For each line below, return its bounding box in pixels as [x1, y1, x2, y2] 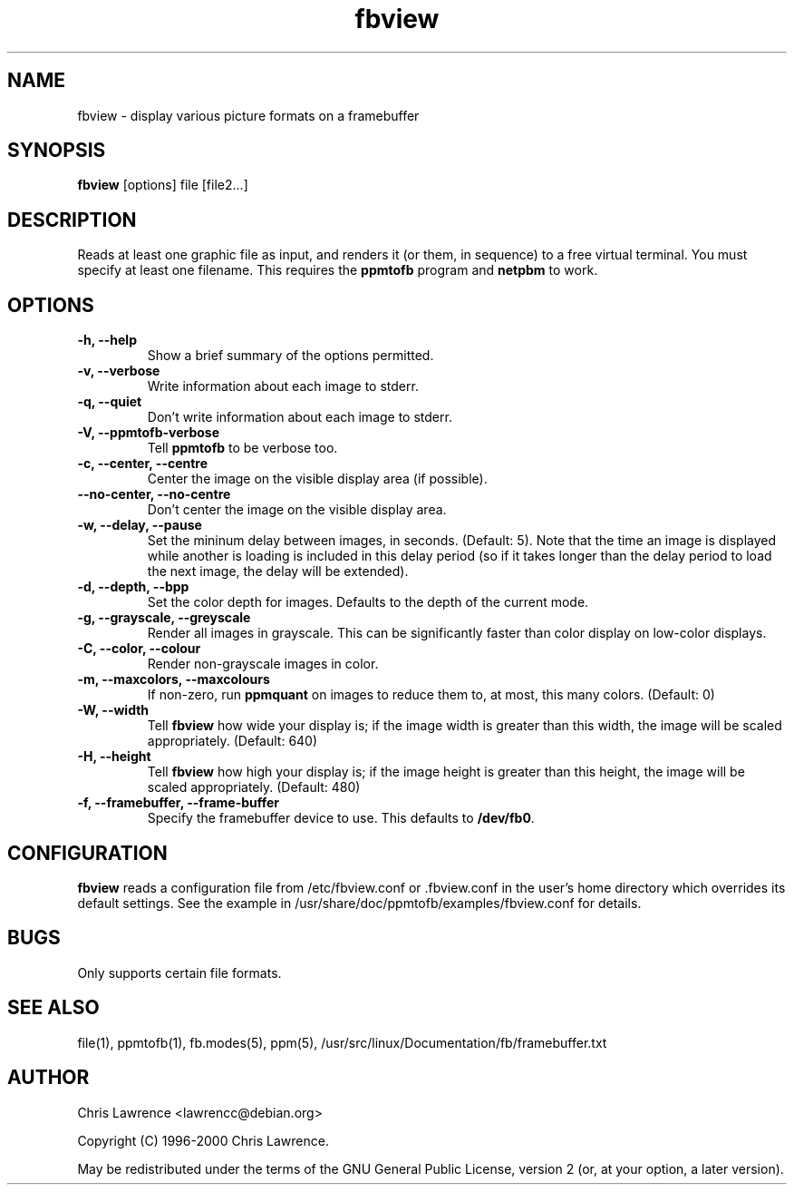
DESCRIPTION [7, 208, 137, 231]
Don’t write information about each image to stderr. [147, 409, 452, 425]
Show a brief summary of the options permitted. [147, 347, 434, 364]
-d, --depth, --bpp [77, 579, 189, 595]
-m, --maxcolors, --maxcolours [77, 671, 270, 688]
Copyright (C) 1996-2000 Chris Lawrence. [77, 1132, 329, 1148]
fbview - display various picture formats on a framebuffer [77, 107, 420, 123]
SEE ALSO [7, 996, 100, 1020]
